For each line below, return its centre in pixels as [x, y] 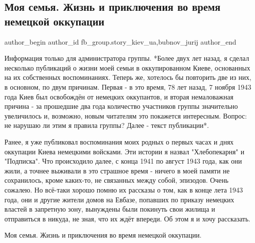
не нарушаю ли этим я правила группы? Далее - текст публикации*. [107, 125]
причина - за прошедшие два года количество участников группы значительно [121, 106]
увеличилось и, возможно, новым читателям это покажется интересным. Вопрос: [126, 115]
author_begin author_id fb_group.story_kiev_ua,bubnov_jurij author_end [120, 41]
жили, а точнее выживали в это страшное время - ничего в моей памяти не [117, 170]
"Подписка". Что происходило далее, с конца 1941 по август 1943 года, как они [123, 161]
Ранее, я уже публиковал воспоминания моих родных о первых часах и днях [119, 141]
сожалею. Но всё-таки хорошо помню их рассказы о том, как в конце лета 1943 [124, 189]
